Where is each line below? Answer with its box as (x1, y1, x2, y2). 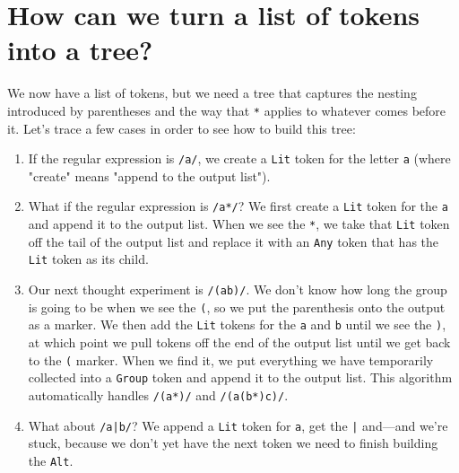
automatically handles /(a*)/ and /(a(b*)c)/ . (28, 385, 289, 404)
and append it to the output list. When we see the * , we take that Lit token (28, 215, 450, 233)
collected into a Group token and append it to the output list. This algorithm (28, 368, 453, 387)
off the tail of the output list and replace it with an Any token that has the (28, 232, 439, 250)
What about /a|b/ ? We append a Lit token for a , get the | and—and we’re (28, 416, 448, 434)
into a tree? (7, 31, 153, 68)
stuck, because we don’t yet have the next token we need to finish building (28, 434, 438, 452)
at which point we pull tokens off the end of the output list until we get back (28, 333, 451, 351)
